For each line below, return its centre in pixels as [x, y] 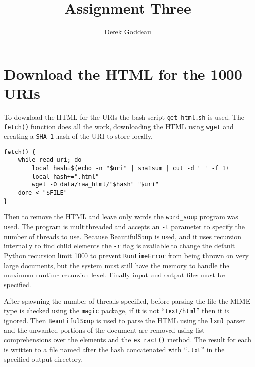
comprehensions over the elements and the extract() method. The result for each [128, 339]
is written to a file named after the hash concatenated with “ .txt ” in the [114, 349]
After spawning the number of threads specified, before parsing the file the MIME [127, 301]
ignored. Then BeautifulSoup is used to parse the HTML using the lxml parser [125, 320]
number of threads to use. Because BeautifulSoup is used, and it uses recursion [123, 236]
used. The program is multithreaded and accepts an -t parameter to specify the [125, 227]
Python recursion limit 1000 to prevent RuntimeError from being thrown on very [126, 255]
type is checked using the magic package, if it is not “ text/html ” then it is [117, 310]
